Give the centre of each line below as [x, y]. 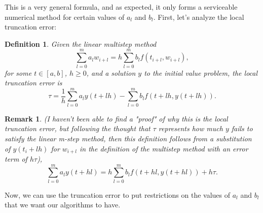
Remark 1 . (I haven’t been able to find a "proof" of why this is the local [116, 118]
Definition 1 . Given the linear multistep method [81, 43]
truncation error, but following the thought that [78, 128]
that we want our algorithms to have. [63, 205]
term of [16, 159]
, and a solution [111, 72]
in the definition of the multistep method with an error [164, 148]
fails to [242, 128]
